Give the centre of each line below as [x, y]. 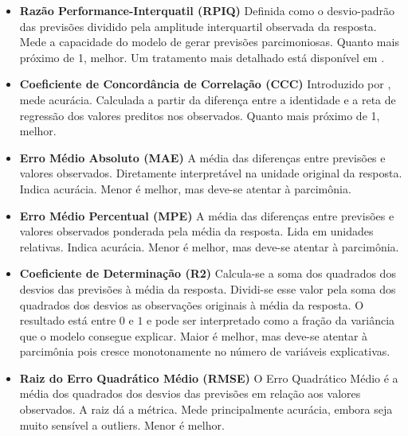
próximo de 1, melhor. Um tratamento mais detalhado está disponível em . [202, 57]
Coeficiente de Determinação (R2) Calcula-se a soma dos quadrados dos [208, 273]
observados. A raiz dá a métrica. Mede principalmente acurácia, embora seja [206, 409]
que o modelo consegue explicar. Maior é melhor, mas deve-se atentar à [194, 335]
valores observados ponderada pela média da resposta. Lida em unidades [196, 231]
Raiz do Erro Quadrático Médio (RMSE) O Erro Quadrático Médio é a [209, 378]
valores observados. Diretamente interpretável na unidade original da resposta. [211, 173]
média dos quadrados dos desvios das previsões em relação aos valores [190, 393]
